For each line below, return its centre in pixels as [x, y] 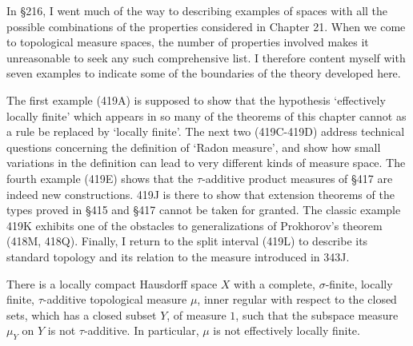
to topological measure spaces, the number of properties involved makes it [188, 42]
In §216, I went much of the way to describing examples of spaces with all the [197, 10]
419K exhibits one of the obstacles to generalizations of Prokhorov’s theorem [194, 225]
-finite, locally [359, 283]
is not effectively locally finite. [287, 330]
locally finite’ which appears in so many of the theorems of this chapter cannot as [206, 115]
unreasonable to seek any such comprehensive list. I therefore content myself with [206, 57]
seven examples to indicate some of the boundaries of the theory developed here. [204, 73]
